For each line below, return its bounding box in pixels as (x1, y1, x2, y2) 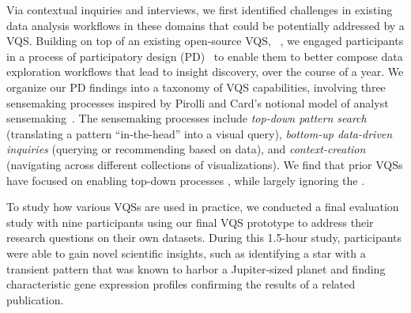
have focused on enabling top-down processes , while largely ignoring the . (6, 172, 365, 188)
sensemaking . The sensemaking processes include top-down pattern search (6, 110, 367, 126)
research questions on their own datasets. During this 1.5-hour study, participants (6, 229, 402, 246)
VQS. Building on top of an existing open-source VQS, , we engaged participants (6, 32, 404, 49)
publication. (6, 291, 64, 307)
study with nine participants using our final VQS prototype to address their (6, 213, 374, 230)
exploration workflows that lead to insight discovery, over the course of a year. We (6, 63, 404, 80)
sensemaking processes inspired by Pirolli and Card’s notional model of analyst (6, 94, 389, 111)
